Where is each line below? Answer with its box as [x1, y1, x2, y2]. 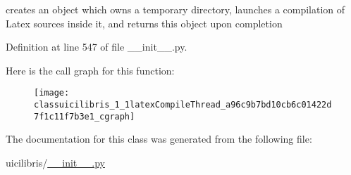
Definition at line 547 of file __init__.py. [6, 39, 187, 54]
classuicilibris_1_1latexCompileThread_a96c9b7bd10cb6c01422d [34, 100, 332, 110]
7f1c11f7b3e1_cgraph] [34, 111, 135, 122]
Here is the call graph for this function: [6, 63, 175, 77]
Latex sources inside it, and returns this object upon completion [6, 15, 283, 30]
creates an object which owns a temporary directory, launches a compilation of [6, 2, 345, 16]
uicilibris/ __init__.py [6, 155, 105, 169]
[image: [34, 88, 70, 98]
